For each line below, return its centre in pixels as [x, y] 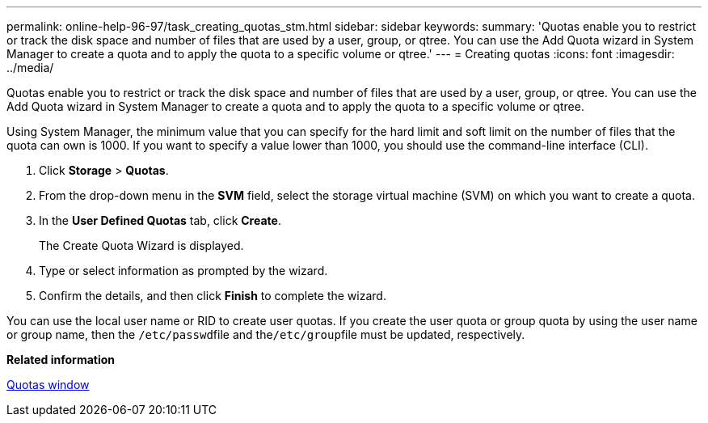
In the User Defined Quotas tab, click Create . [160, 220]
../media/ [30, 68]
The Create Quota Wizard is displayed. [141, 245]
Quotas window [48, 385]
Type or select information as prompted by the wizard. [183, 271]
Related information [61, 360]
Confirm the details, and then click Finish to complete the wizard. [213, 296]
